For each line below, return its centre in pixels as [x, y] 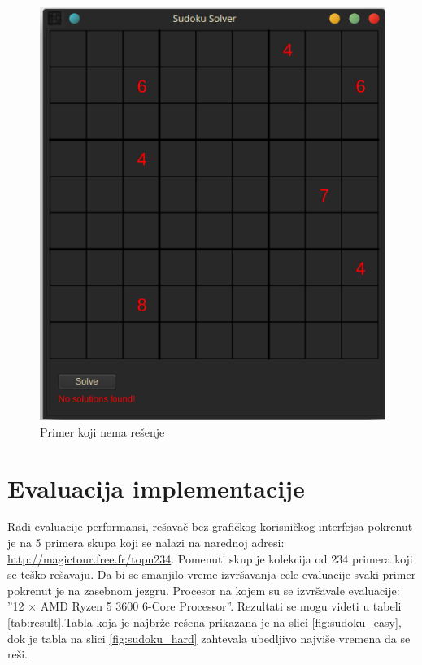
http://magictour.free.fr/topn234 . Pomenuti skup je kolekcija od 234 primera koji [210, 558]
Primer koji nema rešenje [102, 431]
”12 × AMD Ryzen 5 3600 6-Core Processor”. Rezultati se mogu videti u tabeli [204, 606]
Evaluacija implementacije [156, 487]
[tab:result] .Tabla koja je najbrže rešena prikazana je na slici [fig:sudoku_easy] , [204, 622]
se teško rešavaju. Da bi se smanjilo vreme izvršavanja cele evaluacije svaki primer [212, 574]
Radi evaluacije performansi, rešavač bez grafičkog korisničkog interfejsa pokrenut [210, 526]
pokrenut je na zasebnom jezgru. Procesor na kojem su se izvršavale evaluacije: [204, 590]
